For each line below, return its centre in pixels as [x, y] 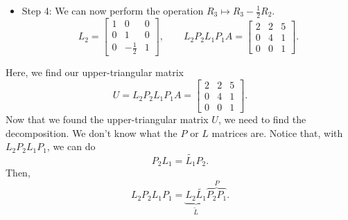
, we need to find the [262, 119]
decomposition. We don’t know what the [92, 132]
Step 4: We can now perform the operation [113, 10]
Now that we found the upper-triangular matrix [107, 119]
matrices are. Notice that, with [277, 132]
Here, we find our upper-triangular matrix [95, 72]
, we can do [71, 146]
